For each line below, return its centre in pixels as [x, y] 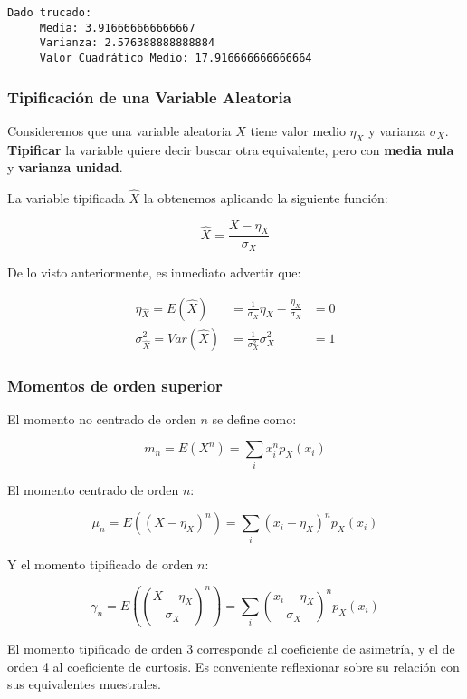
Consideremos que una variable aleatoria [119, 130]
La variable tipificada [66, 198]
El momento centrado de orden [93, 489]
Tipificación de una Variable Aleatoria [149, 97]
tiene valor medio [298, 130]
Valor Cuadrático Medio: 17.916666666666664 [176, 58]
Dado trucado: [50, 13]
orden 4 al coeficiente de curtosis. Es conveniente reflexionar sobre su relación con [233, 666]
